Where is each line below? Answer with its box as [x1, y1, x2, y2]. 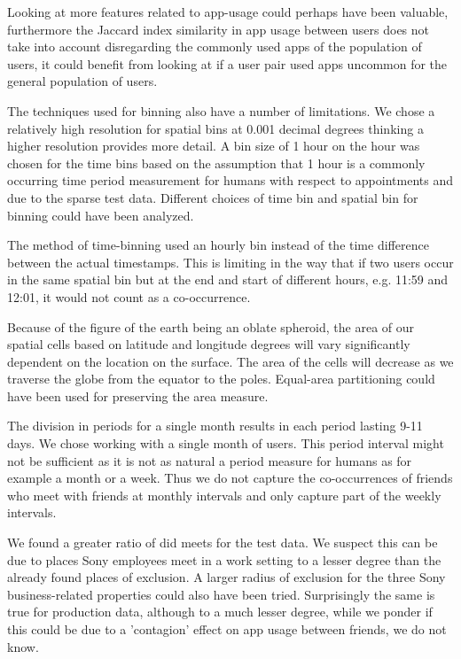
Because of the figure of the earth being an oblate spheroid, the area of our [7, 317, 415, 336]
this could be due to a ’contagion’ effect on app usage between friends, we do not [7, 620, 447, 638]
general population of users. [7, 72, 158, 90]
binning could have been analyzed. [7, 205, 194, 224]
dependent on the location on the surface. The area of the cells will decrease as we [7, 352, 454, 370]
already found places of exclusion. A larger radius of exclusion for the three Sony [7, 568, 446, 586]
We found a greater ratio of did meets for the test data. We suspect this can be [7, 533, 438, 552]
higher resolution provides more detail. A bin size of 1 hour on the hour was [7, 136, 420, 155]
